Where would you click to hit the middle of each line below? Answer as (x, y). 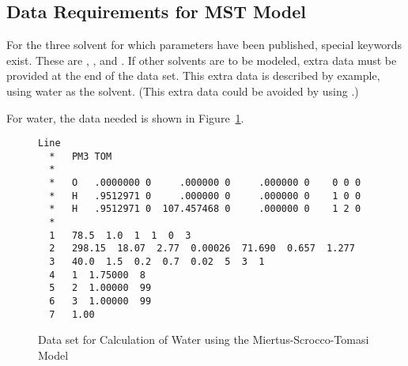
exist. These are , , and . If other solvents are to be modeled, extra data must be (202, 60)
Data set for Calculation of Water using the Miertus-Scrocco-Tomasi (204, 340)
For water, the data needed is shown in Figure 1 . (125, 117)
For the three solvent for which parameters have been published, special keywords (204, 45)
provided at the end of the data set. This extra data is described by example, (193, 75)
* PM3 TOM (81, 156)
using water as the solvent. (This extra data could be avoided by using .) (183, 91)
